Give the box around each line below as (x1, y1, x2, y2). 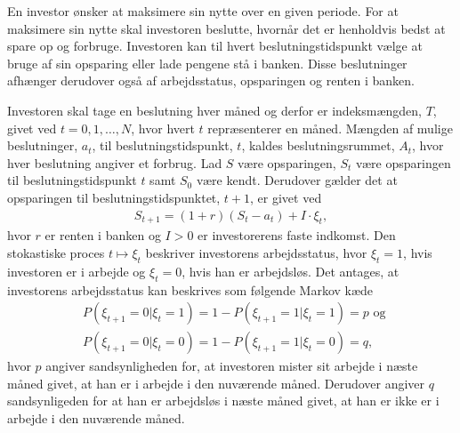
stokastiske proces (7, 243, 105, 261)
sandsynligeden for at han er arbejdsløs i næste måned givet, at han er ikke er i (7, 391, 440, 410)
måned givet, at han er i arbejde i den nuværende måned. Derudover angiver (7, 373, 425, 392)
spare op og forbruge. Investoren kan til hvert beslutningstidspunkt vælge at (7, 36, 423, 55)
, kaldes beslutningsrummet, (241, 136, 395, 155)
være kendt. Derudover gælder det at (196, 171, 398, 189)
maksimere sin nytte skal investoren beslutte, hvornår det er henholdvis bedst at (7, 19, 446, 37)
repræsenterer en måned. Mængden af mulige (207, 118, 453, 137)
